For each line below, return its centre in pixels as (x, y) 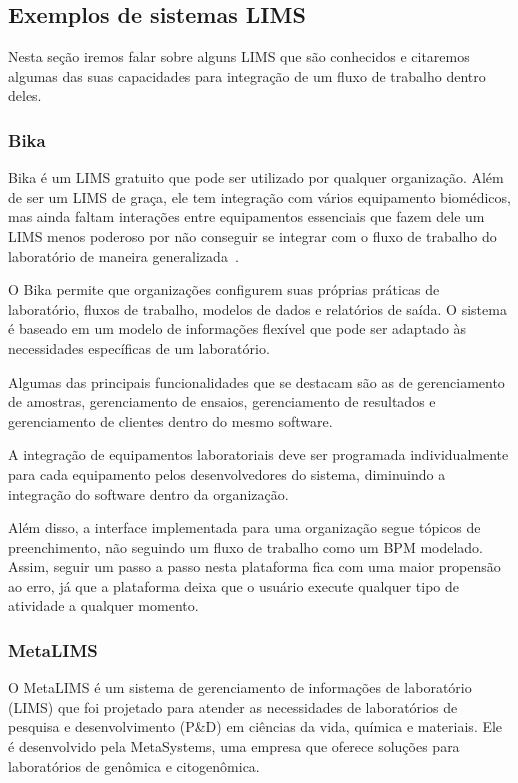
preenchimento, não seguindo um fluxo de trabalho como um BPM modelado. (246, 546)
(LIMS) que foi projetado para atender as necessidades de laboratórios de (233, 706)
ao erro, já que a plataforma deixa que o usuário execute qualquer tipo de (234, 585)
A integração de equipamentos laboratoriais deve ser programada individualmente (258, 454)
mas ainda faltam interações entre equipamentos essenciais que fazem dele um (246, 216)
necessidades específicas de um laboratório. (139, 347)
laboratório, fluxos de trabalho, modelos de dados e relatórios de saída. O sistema (257, 308)
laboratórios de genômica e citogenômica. (134, 765)
